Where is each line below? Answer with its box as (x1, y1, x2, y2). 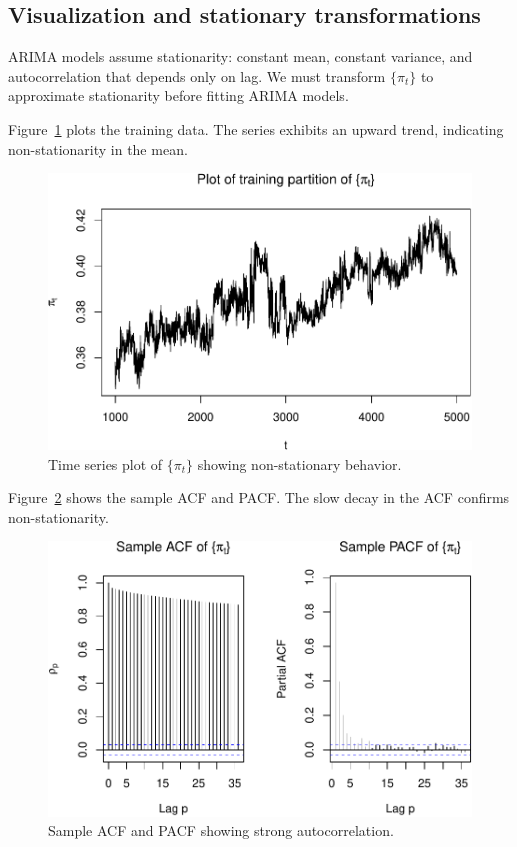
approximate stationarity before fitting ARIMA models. (8, 85, 349, 106)
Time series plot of (48, 453, 163, 474)
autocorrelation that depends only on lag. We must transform (8, 65, 386, 86)
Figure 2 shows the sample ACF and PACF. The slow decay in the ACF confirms (8, 487, 510, 508)
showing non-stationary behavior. (197, 453, 402, 474)
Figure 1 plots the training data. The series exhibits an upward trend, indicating (8, 118, 504, 139)
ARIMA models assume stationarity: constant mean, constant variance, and (8, 46, 473, 67)
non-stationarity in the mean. (8, 138, 188, 159)
